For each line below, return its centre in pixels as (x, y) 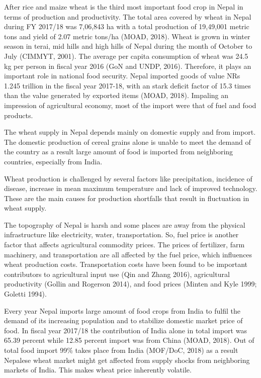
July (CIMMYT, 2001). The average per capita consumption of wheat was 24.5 (126, 56)
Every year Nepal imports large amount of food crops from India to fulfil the (122, 310)
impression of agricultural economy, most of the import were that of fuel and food (130, 105)
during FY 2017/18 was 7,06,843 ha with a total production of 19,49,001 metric (127, 26)
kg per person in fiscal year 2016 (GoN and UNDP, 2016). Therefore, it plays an (128, 66)
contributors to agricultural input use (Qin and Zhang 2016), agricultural (117, 274)
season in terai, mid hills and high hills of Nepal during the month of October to (128, 46)
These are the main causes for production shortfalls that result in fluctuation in (127, 198)
